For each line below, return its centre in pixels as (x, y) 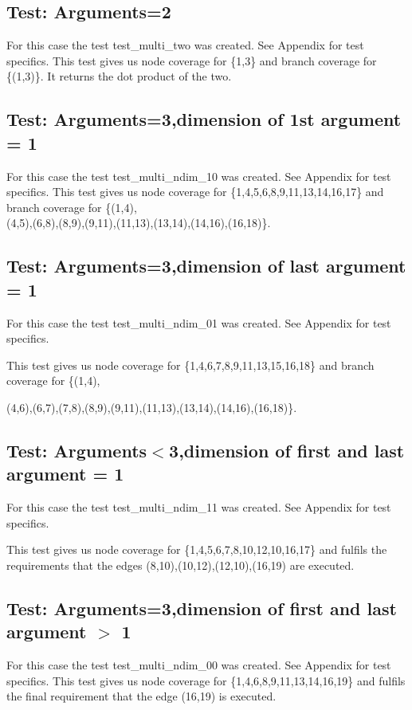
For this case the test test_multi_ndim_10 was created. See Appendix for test (199, 176)
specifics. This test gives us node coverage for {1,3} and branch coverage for (192, 60)
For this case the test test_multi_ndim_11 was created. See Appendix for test (199, 507)
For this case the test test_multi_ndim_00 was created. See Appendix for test (199, 665)
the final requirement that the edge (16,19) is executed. (141, 696)
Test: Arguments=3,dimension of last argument (206, 266)
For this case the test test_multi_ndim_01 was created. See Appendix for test (199, 322)
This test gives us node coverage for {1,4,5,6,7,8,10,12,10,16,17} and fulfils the (197, 549)
